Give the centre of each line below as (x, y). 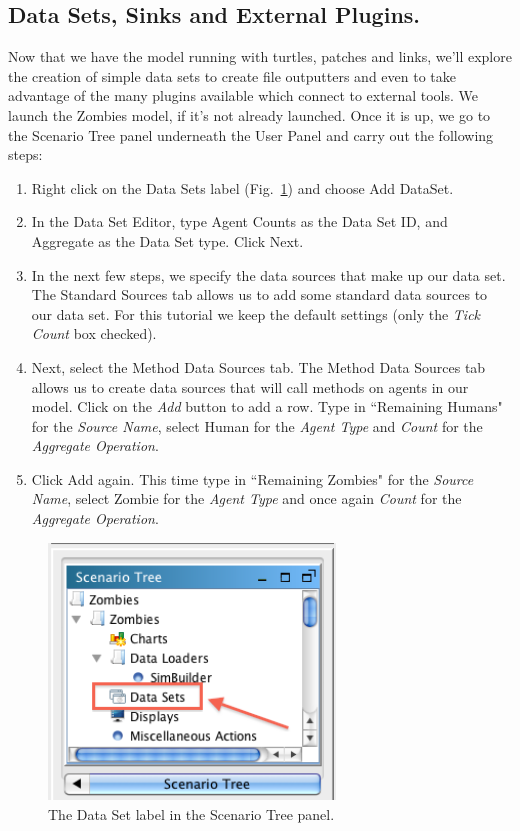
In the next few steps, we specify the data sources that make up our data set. (268, 274)
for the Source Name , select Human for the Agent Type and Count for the (257, 425)
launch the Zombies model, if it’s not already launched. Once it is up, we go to (249, 114)
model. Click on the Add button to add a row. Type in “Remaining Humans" (267, 406)
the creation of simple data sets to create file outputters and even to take (232, 75)
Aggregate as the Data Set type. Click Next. (167, 240)
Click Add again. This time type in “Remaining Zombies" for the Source (252, 478)
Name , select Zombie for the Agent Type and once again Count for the (246, 498)
